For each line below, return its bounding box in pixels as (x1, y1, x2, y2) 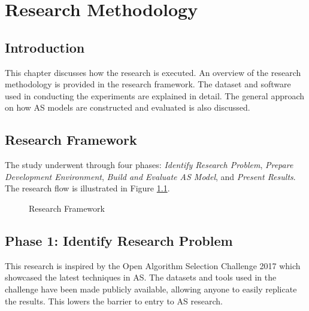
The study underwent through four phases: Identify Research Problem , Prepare (5, 158, 293, 171)
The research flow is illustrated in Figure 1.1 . (5, 182, 170, 194)
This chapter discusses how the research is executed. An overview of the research (5, 66, 301, 78)
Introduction (5, 38, 85, 56)
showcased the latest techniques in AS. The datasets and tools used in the (5, 271, 277, 283)
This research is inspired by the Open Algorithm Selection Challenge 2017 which (5, 259, 301, 272)
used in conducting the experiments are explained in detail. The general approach (5, 89, 305, 102)
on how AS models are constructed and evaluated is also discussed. (5, 101, 250, 114)
